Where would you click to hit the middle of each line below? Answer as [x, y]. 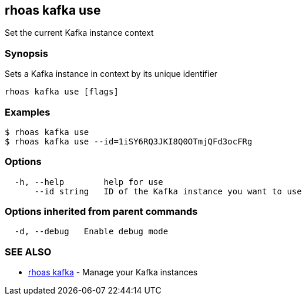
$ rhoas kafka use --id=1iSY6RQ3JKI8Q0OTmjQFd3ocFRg [129, 141]
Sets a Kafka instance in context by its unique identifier [111, 74]
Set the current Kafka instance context [79, 33]
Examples [28, 112]
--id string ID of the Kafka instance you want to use [168, 191]
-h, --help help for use [89, 182]
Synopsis [26, 53]
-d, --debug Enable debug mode [91, 232]
